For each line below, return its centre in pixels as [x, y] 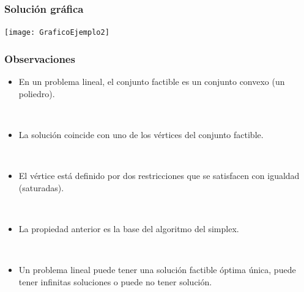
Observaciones [40, 58]
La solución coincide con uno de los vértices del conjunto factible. [141, 134]
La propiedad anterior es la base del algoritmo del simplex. [129, 228]
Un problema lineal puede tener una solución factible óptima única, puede [157, 270]
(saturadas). [41, 187]
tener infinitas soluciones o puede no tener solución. [115, 281]
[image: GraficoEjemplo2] [57, 33]
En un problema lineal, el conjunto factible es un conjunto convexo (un [152, 82]
